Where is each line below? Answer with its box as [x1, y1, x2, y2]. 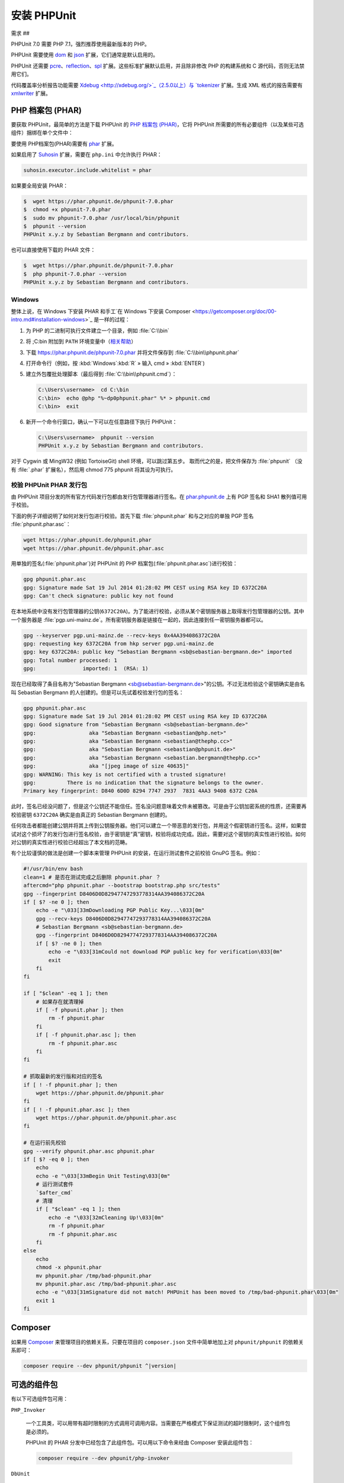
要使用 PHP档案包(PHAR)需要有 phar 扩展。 [11, 140, 118, 147]
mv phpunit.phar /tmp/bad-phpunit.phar [36, 1272, 152, 1279]
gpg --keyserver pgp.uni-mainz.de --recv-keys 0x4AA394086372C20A [23, 632, 220, 639]
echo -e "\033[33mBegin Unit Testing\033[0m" [36, 1172, 171, 1179]
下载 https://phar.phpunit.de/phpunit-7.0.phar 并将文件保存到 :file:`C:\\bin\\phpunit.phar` [25, 349, 240, 356]
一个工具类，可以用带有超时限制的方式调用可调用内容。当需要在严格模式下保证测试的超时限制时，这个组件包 [25, 1420, 290, 1427]
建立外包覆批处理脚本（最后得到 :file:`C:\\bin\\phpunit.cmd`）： [25, 371, 177, 378]
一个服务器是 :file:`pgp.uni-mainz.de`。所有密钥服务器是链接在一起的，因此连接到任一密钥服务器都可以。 [11, 616, 266, 623]
